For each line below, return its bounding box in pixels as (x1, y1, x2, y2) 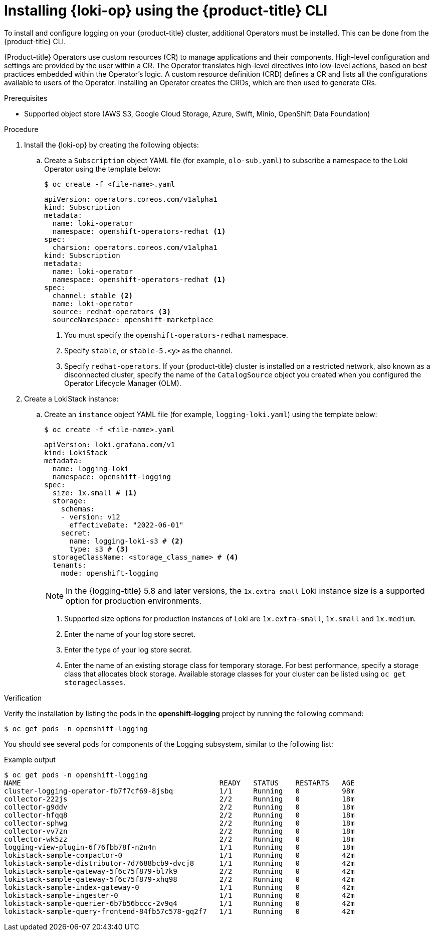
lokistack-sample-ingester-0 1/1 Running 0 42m (4, 891, 355, 899)
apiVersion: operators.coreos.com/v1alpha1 (44, 195, 218, 203)
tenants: (52, 561, 87, 569)
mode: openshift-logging (61, 569, 158, 577)
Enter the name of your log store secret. (64, 629, 195, 638)
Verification (4, 693, 42, 702)
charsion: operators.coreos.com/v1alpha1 (52, 243, 218, 251)
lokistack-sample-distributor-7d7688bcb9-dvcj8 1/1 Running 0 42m (4, 859, 355, 867)
